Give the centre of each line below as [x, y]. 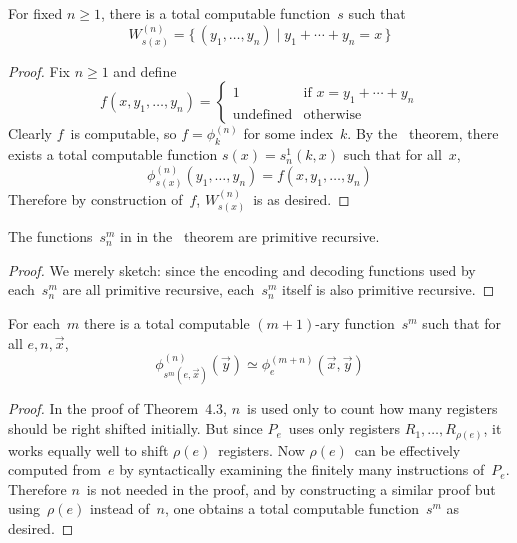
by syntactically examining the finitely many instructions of [302, 469]
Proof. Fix [39, 70]
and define [145, 70]
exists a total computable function [113, 154]
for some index [288, 133]
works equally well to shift [88, 449]
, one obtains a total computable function [291, 508]
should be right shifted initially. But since [135, 428]
